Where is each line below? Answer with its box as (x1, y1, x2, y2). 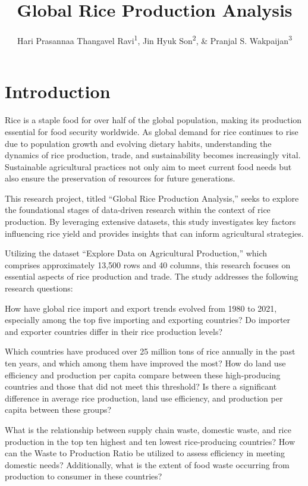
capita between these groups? (5, 403, 112, 416)
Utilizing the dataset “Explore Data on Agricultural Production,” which (5, 247, 268, 259)
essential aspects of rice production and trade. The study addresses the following (5, 270, 298, 283)
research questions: (5, 282, 73, 294)
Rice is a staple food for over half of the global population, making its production (5, 114, 302, 126)
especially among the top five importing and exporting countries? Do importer (5, 313, 291, 326)
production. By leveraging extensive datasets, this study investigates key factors (5, 215, 296, 228)
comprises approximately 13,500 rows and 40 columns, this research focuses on (5, 258, 291, 271)
